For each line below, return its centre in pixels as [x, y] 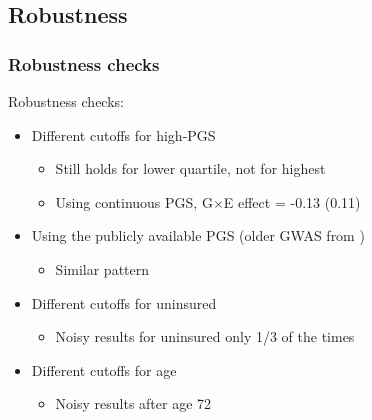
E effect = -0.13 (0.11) [292, 201]
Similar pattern [102, 268]
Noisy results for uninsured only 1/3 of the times [205, 336]
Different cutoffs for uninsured [124, 302]
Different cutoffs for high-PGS [123, 134]
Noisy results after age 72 [133, 403]
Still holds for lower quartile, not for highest [190, 168]
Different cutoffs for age [104, 369]
